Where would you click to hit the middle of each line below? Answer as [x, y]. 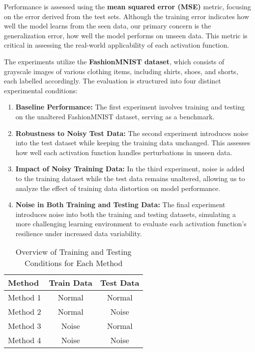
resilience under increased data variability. [79, 233]
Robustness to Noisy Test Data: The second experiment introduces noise [132, 133]
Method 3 [25, 326]
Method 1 [25, 298]
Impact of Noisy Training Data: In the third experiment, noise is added [130, 169]
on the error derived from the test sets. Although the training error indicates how [127, 16]
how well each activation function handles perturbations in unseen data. [124, 152]
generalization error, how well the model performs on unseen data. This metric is [126, 35]
